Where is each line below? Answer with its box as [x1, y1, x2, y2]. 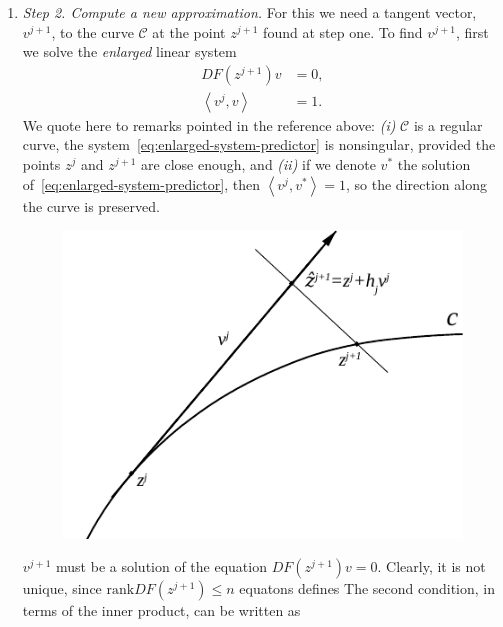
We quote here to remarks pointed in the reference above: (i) [22, 114, 396, 135]
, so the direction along [346, 173, 487, 194]
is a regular [413, 114, 483, 135]
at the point [152, 21, 226, 42]
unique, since [22, 578, 102, 599]
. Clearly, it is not [377, 556, 486, 577]
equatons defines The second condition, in [239, 578, 496, 599]
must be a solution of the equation [56, 556, 267, 577]
